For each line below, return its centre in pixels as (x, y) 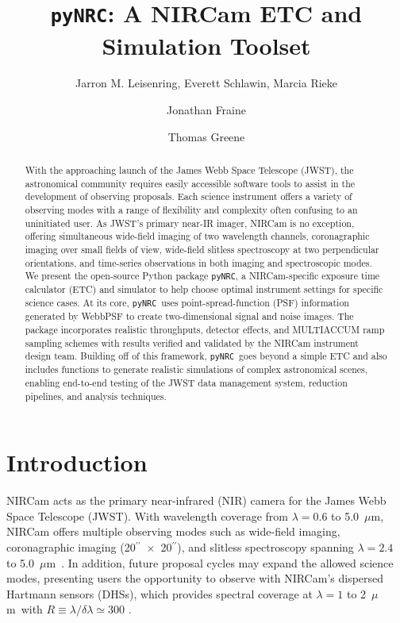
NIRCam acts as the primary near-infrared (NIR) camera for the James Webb (196, 500)
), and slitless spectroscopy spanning (265, 547)
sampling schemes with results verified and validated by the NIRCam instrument (192, 342)
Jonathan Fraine (206, 110)
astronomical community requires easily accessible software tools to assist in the (190, 183)
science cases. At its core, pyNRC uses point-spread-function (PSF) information (187, 303)
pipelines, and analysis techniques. (96, 396)
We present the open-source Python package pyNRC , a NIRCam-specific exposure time (202, 276)
